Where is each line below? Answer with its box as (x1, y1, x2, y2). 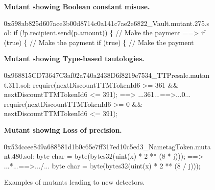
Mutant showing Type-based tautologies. (4, 53, 144, 64)
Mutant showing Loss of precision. (4, 124, 122, 135)
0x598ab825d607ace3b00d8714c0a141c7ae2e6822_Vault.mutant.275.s (4, 18, 210, 28)
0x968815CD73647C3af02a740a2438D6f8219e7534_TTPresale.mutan (4, 70, 210, 80)
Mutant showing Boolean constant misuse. (4, 1, 150, 11)
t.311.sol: (4, 79, 31, 90)
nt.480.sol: (4, 151, 34, 161)
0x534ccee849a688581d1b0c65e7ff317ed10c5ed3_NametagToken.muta (4, 141, 211, 151)
